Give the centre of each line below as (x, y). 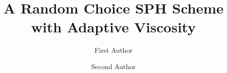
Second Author (113, 66)
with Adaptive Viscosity (113, 27)
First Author (113, 50)
